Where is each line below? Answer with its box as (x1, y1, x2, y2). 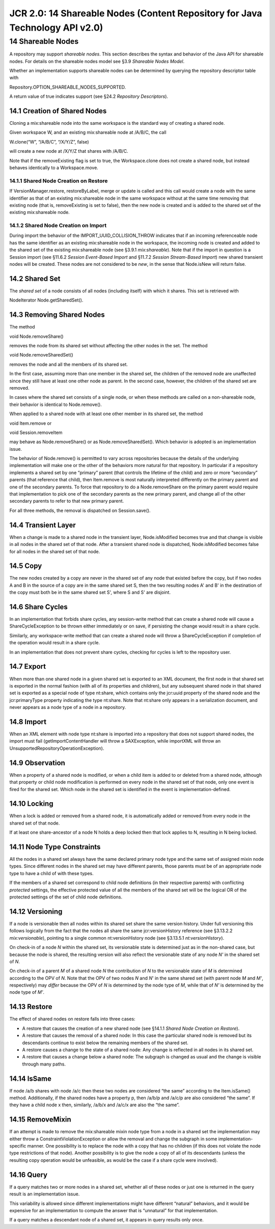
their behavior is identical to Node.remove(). (9, 401, 102, 407)
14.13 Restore (9, 1002, 52, 1011)
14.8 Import (9, 717, 47, 726)
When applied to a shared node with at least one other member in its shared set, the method (9, 411, 203, 417)
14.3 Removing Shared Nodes (9, 311, 105, 319)
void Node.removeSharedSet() (9, 352, 73, 358)
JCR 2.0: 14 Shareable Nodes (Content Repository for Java (9, 8, 262, 19)
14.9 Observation (9, 758, 66, 767)
